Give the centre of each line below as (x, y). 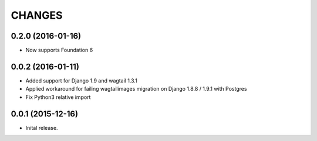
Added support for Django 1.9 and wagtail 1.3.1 (81, 80)
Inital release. (42, 128)
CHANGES (37, 15)
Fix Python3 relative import (58, 97)
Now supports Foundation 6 (59, 50)
